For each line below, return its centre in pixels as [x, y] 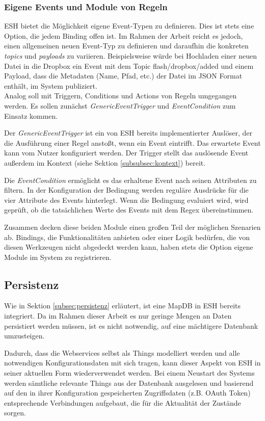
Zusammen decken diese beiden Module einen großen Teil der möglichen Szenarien [132, 227]
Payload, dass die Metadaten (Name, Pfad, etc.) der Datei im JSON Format [123, 76]
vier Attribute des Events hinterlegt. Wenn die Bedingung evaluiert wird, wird [126, 200]
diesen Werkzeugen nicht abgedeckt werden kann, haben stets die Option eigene [129, 247]
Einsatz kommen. [31, 115]
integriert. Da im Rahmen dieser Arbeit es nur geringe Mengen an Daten [118, 316]
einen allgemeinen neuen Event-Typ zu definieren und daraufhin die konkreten [126, 46]
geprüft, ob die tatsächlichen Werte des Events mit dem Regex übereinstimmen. [129, 210]
